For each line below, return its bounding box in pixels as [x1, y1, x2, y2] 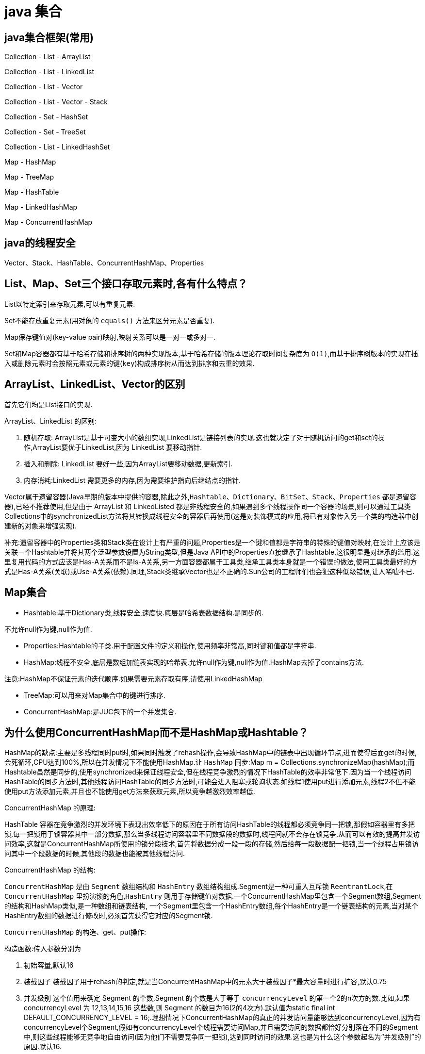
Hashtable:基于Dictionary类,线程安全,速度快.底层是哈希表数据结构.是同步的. [24, 608, 264, 617]
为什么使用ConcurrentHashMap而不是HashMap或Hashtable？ [4, 726, 309, 739]
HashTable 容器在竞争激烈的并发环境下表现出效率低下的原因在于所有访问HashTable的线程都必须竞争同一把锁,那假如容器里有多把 [4, 820, 415, 829]
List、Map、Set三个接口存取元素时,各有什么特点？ [4, 278, 247, 290]
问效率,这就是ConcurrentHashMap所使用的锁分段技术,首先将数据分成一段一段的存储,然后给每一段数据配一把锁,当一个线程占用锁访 [4, 840, 419, 848]
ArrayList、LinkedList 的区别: [4, 416, 97, 425]
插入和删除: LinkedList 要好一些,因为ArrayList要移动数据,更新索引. [24, 459, 233, 468]
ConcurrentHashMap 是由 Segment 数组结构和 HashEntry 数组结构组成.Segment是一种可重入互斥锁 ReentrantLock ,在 [4, 882, 393, 891]
